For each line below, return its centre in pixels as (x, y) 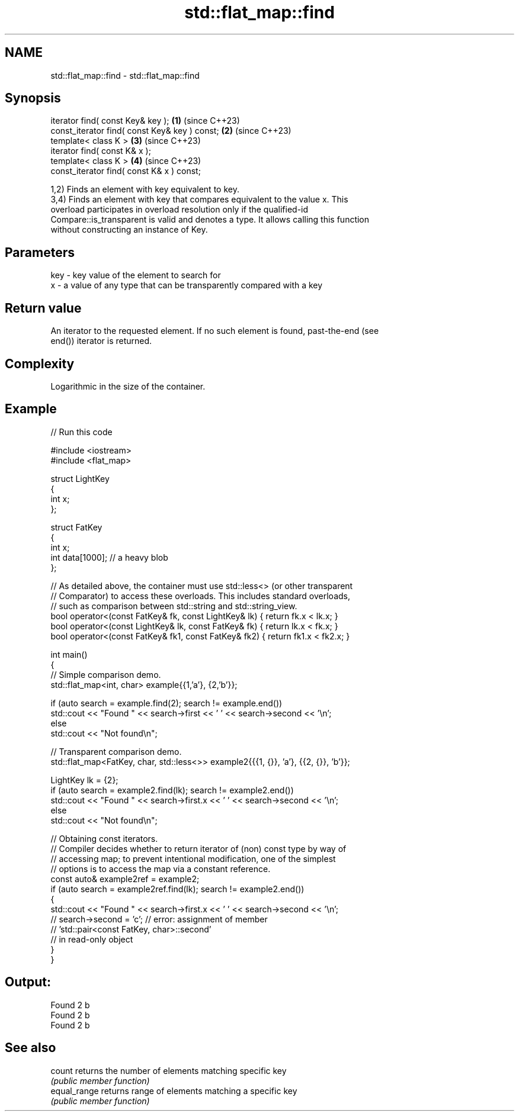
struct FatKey (76, 527)
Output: (28, 982)
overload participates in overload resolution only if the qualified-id (180, 210)
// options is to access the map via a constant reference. (161, 869)
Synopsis (33, 98)
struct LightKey (80, 478)
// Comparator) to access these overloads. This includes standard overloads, (200, 596)
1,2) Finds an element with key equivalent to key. (145, 189)
